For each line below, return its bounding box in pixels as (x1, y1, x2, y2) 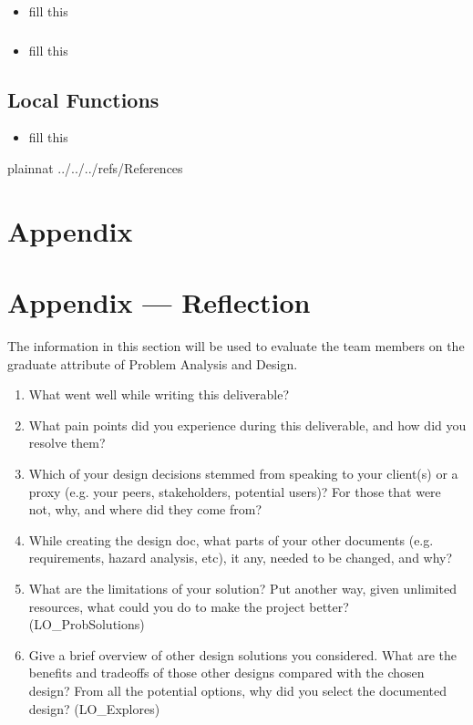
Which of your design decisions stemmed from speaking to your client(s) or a (28, 463, 458, 482)
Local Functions (7, 85, 159, 113)
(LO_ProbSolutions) (28, 615, 145, 634)
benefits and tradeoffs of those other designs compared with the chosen (28, 663, 425, 682)
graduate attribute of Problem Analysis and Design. (7, 354, 298, 373)
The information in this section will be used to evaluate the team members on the (7, 337, 465, 355)
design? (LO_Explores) (28, 699, 160, 718)
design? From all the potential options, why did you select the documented (28, 680, 447, 699)
